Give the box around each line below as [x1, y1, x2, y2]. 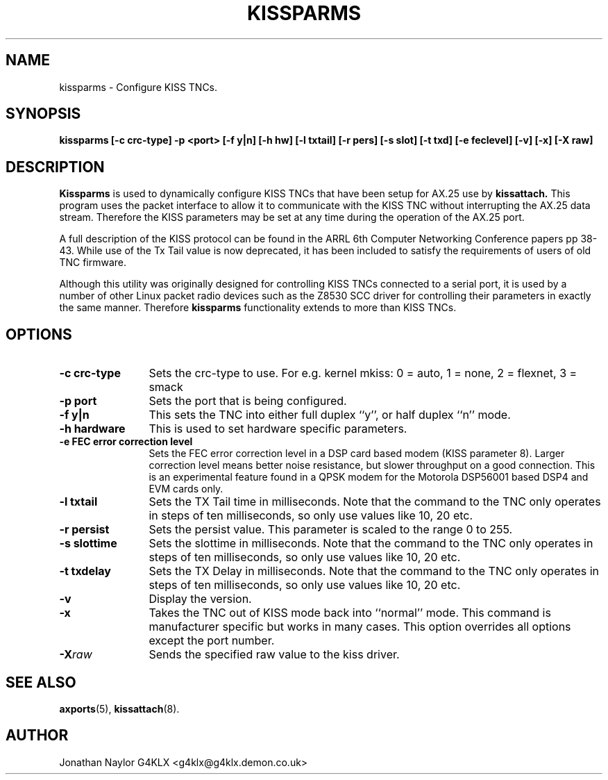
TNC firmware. [59, 256, 127, 269]
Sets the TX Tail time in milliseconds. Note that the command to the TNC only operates [149, 495, 601, 509]
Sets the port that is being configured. [149, 394, 347, 408]
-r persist [59, 522, 110, 537]
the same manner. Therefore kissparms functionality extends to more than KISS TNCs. [59, 301, 457, 314]
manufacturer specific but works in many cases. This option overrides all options [149, 620, 571, 634]
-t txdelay [59, 564, 111, 579]
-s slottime [59, 536, 117, 551]
